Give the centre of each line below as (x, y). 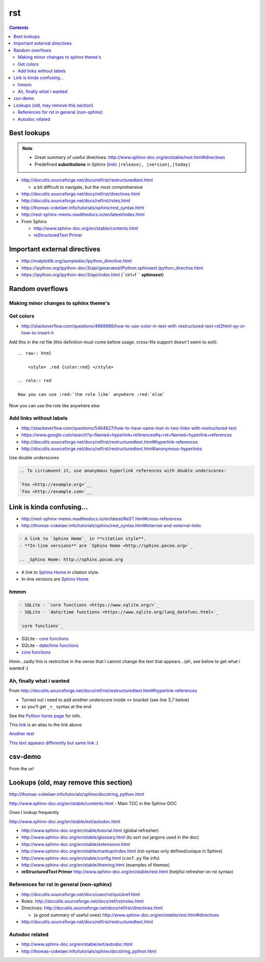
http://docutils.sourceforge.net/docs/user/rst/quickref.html (80, 894)
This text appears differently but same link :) (54, 743)
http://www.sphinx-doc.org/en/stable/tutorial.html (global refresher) (90, 831)
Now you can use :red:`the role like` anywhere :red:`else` (92, 394)
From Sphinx (34, 221)
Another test (22, 734)
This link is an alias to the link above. (46, 724)
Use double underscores (34, 458)
